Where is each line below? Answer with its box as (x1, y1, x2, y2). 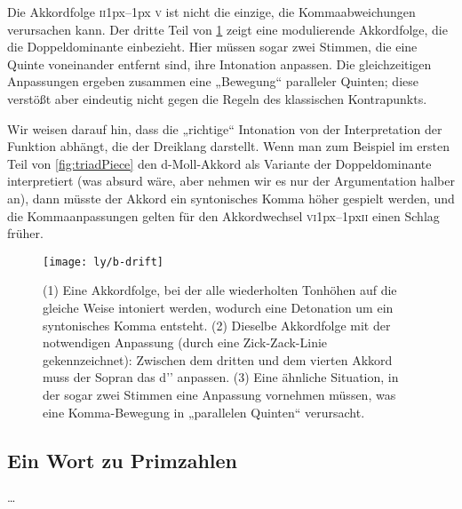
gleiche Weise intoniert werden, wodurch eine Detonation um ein (43, 298, 394, 316)
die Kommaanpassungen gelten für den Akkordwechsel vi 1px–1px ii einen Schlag (7, 206, 440, 225)
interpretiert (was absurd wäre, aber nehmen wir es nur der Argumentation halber (7, 171, 455, 190)
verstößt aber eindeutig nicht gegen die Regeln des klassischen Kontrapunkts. (7, 89, 427, 107)
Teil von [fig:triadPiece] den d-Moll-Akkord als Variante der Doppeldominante (7, 154, 432, 172)
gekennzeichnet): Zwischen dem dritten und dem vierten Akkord (43, 350, 393, 369)
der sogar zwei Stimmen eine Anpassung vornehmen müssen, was (43, 385, 396, 403)
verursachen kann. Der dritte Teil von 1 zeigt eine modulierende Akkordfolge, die (7, 20, 448, 38)
